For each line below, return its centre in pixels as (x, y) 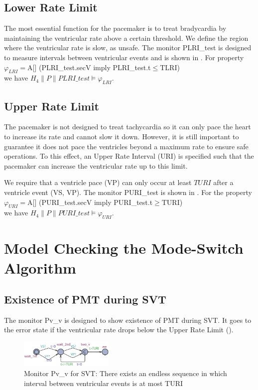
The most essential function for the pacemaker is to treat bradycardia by (115, 28)
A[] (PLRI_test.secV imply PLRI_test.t (89, 67)
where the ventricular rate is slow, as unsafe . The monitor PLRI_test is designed (128, 48)
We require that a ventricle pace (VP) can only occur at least (98, 182)
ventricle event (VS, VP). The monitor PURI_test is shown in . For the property (128, 192)
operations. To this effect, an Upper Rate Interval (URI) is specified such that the (129, 156)
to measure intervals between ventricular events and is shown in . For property (124, 57)
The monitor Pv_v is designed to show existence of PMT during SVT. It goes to (128, 320)
